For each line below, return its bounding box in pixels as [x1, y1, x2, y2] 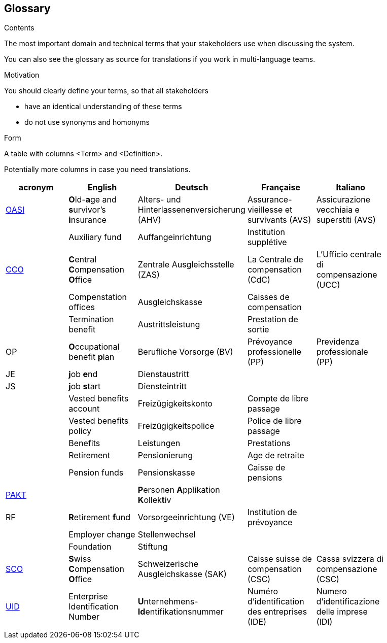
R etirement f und [68, 512, 130, 523]
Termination [68, 314, 114, 325]
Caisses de [247, 292, 290, 302]
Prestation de [247, 314, 298, 325]
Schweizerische [137, 559, 199, 569]
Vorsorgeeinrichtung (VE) [137, 512, 235, 523]
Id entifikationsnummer [137, 606, 224, 617]
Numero [316, 586, 347, 597]
